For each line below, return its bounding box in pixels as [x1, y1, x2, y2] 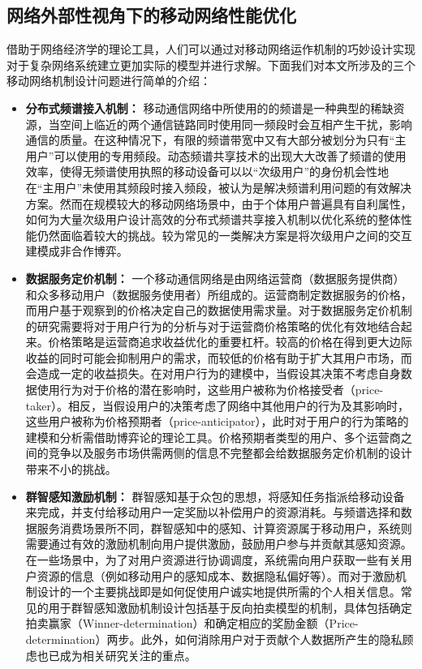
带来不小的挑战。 [25, 461, 117, 478]
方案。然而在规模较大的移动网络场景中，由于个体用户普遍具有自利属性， [25, 195, 412, 212]
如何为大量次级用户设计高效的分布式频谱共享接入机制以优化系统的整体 [25, 211, 401, 228]
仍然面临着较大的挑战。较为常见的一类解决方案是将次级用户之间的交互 [37, 226, 412, 243]
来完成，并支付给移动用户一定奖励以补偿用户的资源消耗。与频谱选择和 [25, 504, 401, 521]
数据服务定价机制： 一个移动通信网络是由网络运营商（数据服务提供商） [25, 269, 405, 286]
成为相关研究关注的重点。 [59, 646, 196, 663]
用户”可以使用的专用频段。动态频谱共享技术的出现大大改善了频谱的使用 [25, 147, 407, 164]
